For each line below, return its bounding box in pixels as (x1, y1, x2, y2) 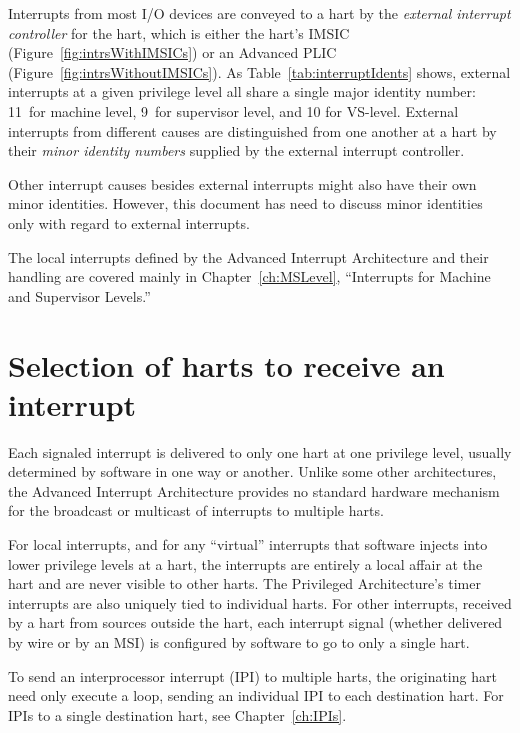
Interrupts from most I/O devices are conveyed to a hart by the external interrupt (8, 3, 511, 23)
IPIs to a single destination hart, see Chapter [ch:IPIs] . (8, 704, 347, 725)
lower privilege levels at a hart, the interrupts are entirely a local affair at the (8, 553, 483, 574)
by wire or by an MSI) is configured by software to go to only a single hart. (8, 631, 470, 652)
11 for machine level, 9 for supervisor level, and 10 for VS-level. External (8, 100, 459, 121)
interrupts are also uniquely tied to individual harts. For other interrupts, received (8, 592, 512, 613)
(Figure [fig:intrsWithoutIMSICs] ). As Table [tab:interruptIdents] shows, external (8, 61, 511, 82)
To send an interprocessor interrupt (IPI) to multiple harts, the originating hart (8, 665, 497, 686)
